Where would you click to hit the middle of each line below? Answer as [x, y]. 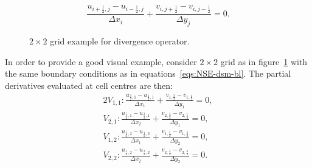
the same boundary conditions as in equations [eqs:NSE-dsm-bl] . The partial [148, 73]
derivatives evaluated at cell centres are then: [89, 86]
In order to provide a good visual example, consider [101, 61]
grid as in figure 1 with [264, 61]
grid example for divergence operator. [120, 41]
